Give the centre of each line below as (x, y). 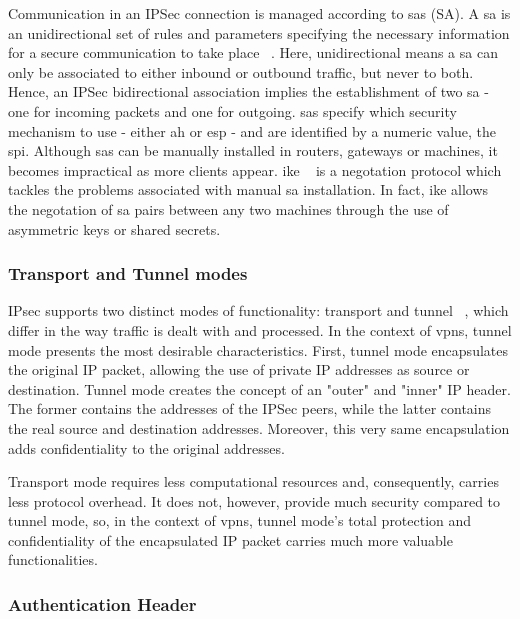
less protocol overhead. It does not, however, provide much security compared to (254, 500)
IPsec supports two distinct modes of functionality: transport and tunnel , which (258, 310)
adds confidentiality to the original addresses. (146, 447)
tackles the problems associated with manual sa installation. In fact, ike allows (248, 189)
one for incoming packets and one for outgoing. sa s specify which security (232, 110)
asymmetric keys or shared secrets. (114, 228)
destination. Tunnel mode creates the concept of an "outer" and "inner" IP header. (259, 388)
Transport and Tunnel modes (128, 273)
